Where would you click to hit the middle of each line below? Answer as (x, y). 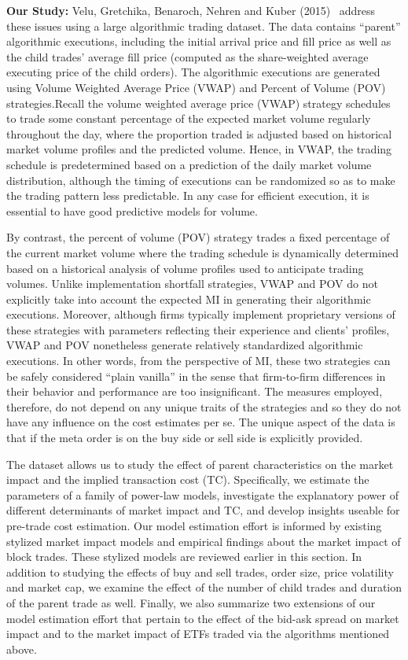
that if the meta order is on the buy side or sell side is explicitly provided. (185, 438)
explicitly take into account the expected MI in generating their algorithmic (189, 299)
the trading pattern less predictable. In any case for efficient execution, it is (188, 195)
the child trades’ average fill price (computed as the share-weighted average (187, 56)
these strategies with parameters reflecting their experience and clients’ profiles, (198, 329)
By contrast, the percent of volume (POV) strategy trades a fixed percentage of (198, 237)
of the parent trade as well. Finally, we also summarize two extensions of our (191, 602)
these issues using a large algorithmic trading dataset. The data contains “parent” (204, 26)
